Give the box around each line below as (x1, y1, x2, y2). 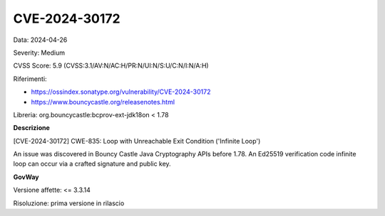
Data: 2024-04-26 (13, 36, 68, 44)
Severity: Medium (13, 48, 66, 57)
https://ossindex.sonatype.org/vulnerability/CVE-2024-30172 (31, 87, 211, 96)
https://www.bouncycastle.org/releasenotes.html (31, 97, 175, 106)
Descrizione (13, 124, 50, 132)
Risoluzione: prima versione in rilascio (13, 199, 125, 207)
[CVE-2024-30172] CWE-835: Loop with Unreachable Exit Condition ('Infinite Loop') (13, 136, 261, 145)
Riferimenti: (13, 75, 47, 83)
